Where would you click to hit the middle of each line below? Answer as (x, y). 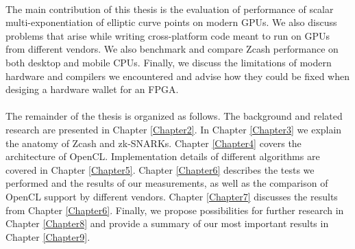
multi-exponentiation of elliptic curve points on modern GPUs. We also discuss (171, 22)
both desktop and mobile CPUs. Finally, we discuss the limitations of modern (169, 62)
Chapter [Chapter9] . (48, 236)
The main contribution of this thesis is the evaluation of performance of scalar (170, 9)
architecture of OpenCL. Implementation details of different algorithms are (163, 156)
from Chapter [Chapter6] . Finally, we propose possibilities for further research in (175, 210)
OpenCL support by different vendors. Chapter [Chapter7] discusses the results (172, 196)
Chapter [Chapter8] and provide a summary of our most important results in (167, 223)
